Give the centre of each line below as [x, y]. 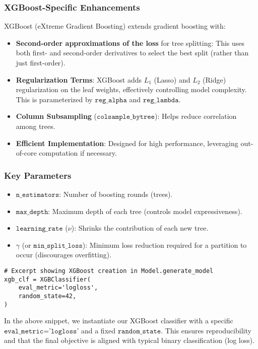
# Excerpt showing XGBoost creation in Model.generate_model [109, 271]
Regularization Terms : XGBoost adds [79, 79]
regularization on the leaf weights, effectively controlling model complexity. [131, 89]
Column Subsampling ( [56, 116]
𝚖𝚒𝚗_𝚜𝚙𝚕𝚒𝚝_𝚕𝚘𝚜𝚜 [58, 246]
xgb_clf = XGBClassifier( [47, 279]
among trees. [36, 126]
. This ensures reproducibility [206, 330]
